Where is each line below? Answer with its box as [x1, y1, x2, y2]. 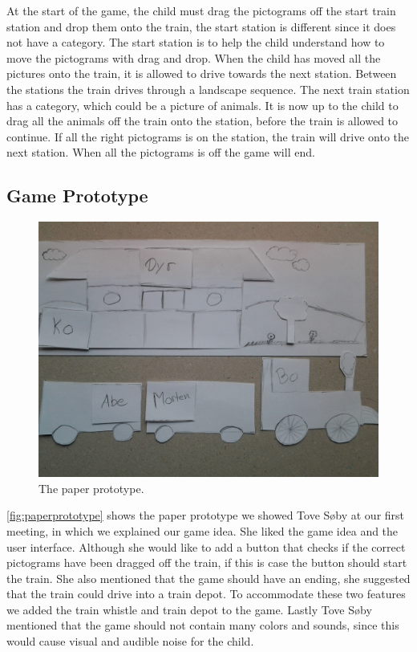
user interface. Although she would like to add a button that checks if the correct [6, 538, 406, 555]
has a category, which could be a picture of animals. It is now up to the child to [6, 96, 399, 113]
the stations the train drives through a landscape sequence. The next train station [6, 80, 410, 97]
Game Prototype [6, 183, 148, 208]
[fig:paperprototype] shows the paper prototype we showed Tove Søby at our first [6, 507, 405, 524]
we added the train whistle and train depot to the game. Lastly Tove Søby [6, 601, 372, 617]
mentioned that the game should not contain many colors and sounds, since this [6, 617, 399, 634]
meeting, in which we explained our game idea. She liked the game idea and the [6, 522, 399, 539]
